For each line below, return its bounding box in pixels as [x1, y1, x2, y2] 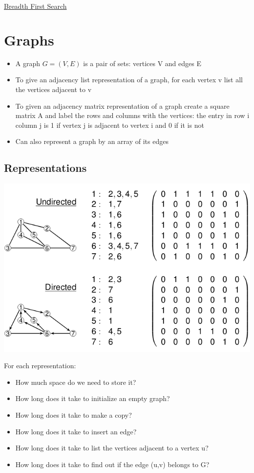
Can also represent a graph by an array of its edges [15, 136, 169, 146]
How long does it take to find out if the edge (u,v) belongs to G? [15, 459, 210, 469]
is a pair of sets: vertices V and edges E [83, 58, 201, 68]
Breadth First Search [4, 1, 67, 11]
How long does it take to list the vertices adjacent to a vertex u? [15, 443, 209, 453]
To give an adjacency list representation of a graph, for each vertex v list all [15, 74, 243, 85]
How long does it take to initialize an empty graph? [15, 393, 170, 403]
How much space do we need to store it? [15, 377, 136, 387]
